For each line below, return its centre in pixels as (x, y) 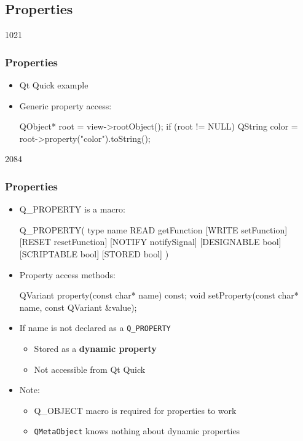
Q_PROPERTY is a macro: (72, 209)
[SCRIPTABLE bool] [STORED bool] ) (94, 253)
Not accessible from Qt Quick (90, 369)
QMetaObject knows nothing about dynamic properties (137, 431)
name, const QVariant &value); (78, 307)
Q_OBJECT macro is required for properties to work (135, 410)
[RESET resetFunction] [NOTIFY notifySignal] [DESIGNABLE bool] (150, 242)
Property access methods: (67, 274)
